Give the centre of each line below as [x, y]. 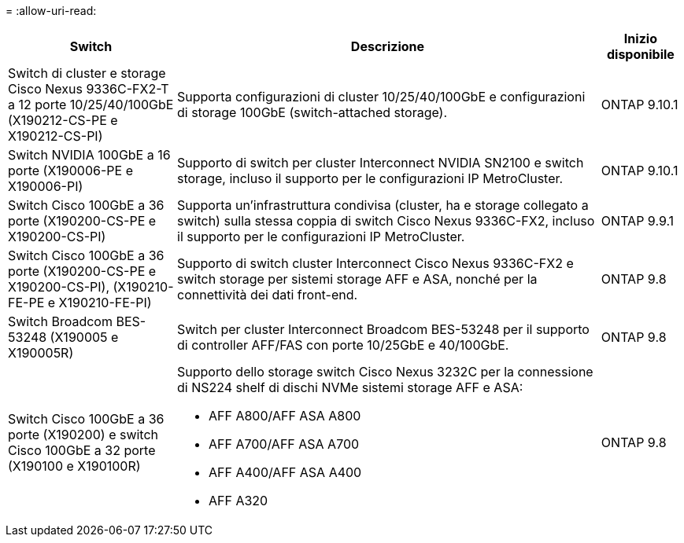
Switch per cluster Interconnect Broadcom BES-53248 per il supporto [383, 329]
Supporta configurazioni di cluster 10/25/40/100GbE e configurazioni [381, 97]
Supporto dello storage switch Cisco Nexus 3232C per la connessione [385, 372]
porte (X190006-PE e [70, 171]
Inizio [640, 39]
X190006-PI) [46, 186]
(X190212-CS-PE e [63, 120]
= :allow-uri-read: [51, 11]
